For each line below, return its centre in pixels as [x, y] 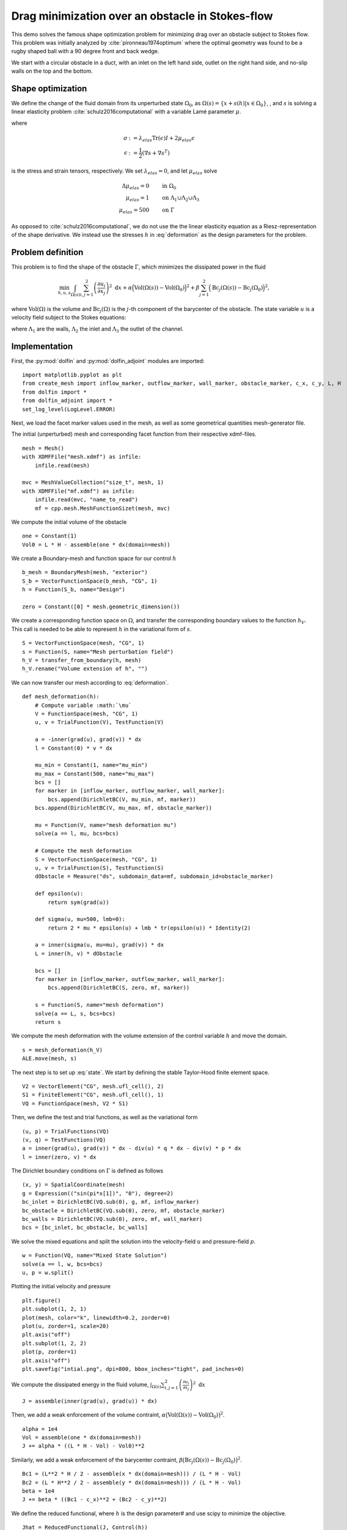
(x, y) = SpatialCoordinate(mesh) [74, 1185]
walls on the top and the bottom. [52, 71]
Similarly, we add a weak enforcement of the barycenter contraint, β [97, 1460]
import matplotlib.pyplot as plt [72, 375]
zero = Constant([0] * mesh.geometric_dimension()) [101, 607]
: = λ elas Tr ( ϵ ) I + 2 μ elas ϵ [162, 139]
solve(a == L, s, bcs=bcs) [75, 1013]
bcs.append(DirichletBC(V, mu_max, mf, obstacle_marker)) [123, 808]
